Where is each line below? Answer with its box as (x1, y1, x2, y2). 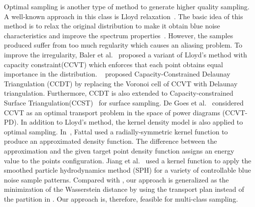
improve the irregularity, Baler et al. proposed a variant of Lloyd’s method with (4, 49, 247, 59)
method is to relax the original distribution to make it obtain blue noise (4, 21, 220, 31)
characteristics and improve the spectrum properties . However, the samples (4, 30, 233, 40)
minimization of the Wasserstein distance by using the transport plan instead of (4, 184, 244, 194)
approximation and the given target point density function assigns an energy (4, 145, 234, 155)
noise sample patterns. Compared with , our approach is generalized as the (4, 174, 229, 184)
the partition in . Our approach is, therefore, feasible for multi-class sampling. (4, 193, 238, 204)
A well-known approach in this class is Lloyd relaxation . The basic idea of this (4, 11, 243, 21)
